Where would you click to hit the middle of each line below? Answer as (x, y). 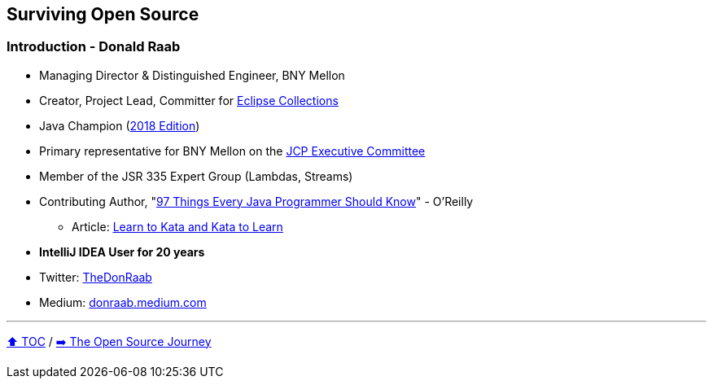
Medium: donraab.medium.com (123, 302)
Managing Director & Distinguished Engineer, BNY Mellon (192, 75)
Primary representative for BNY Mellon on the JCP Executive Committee (232, 151)
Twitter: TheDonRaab (96, 277)
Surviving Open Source (103, 14)
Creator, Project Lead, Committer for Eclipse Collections (189, 100)
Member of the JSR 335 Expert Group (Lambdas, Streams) (196, 176)
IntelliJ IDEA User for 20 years (122, 252)
